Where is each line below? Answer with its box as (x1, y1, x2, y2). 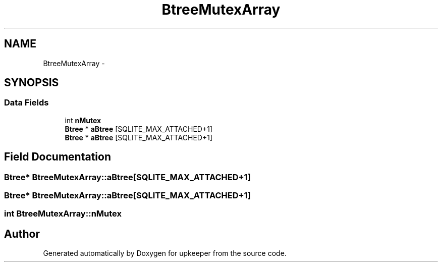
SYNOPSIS (4, 76, 59, 89)
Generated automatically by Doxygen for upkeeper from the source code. (43, 249, 287, 258)
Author (4, 227, 40, 240)
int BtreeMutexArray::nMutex (4, 208, 122, 219)
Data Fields (4, 97, 49, 108)
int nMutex (65, 116, 101, 125)
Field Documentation (4, 150, 111, 164)
